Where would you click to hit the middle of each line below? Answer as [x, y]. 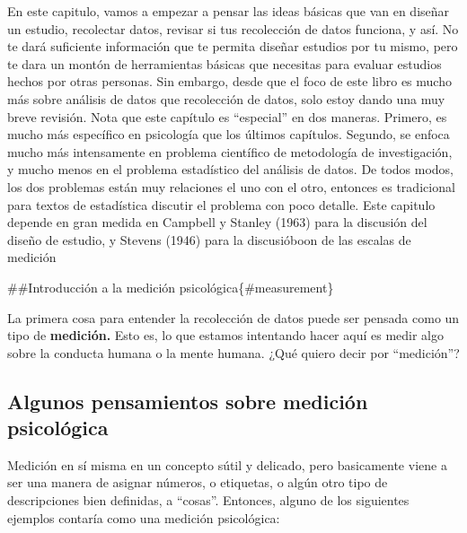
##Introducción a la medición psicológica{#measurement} [171, 287]
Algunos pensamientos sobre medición [188, 401]
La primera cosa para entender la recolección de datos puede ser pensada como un [233, 317]
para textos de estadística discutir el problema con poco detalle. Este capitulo [221, 204]
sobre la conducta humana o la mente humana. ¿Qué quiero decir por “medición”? [233, 352]
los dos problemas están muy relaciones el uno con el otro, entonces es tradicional [231, 186]
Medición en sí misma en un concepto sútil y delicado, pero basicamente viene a [227, 464]
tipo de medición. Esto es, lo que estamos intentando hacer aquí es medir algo [225, 335]
